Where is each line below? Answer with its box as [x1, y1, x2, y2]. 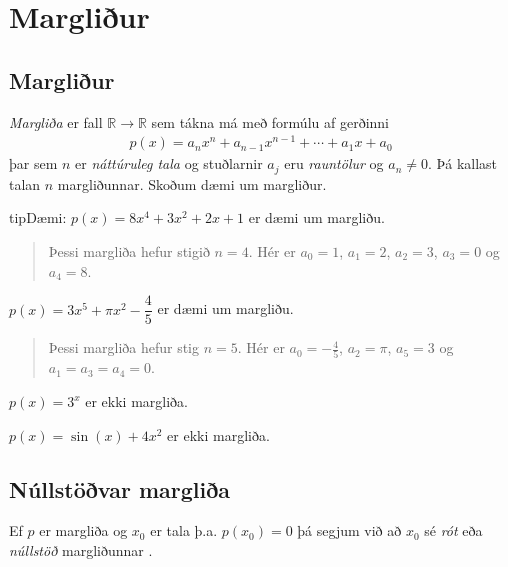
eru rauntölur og [284, 153, 384, 174]
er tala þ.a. [150, 520, 218, 541]
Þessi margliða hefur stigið [48, 240, 210, 261]
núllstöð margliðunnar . [9, 540, 153, 561]
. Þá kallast [427, 153, 498, 174]
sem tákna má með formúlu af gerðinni [151, 111, 389, 132]
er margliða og [39, 520, 128, 541]
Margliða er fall [9, 111, 103, 132]
